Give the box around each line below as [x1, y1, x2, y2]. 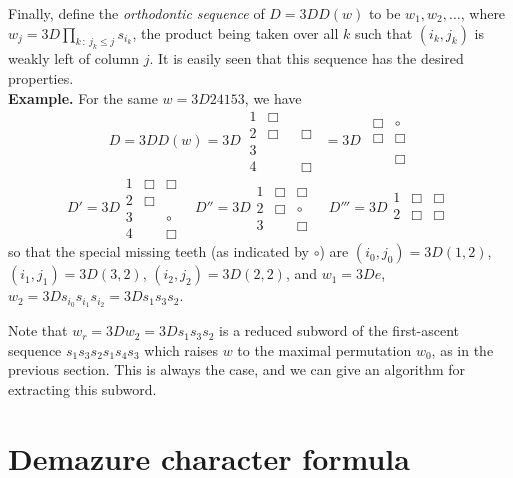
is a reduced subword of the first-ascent [219, 320, 460, 341]
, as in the [431, 339, 494, 360]
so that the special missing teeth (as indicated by [8, 241, 309, 262]
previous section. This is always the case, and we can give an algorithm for [8, 359, 466, 380]
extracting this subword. [8, 379, 157, 400]
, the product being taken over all [132, 22, 339, 43]
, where [460, 3, 506, 23]
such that [354, 22, 413, 43]
